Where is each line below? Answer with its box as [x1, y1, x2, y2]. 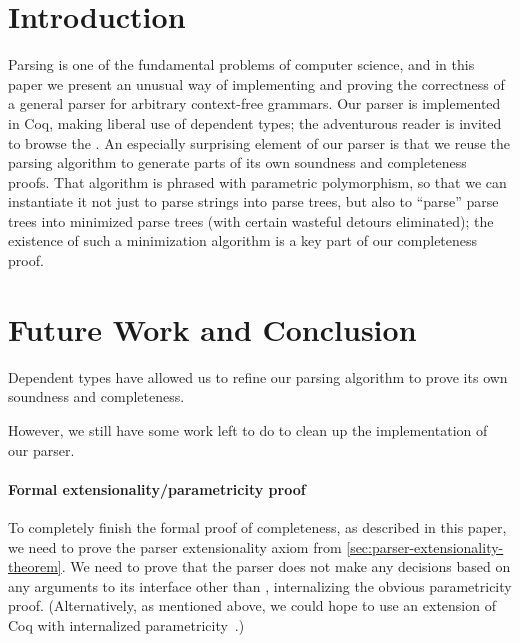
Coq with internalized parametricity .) [8, 614, 245, 635]
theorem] [8, 556, 62, 577]
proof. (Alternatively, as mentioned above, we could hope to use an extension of [8, 595, 496, 616]
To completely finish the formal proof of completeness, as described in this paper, [8, 516, 507, 537]
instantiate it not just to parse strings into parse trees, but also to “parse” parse [8, 191, 499, 212]
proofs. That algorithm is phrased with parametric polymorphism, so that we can [8, 171, 507, 192]
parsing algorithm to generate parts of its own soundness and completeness [8, 152, 467, 173]
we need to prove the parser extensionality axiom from [8, 536, 342, 557]
